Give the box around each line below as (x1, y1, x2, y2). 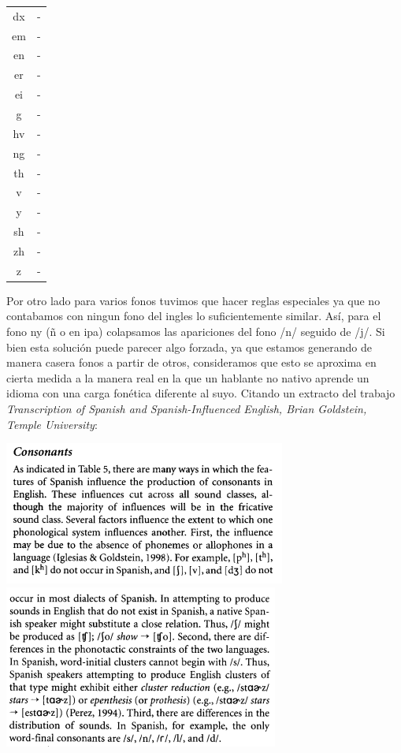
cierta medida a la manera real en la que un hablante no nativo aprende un (6, 369, 369, 386)
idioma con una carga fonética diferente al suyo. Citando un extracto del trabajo (6, 385, 395, 401)
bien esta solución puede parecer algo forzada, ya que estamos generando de (6, 338, 372, 355)
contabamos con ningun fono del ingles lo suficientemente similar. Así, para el (6, 308, 381, 324)
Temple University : (6, 416, 98, 432)
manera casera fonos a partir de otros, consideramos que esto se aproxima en (6, 354, 377, 371)
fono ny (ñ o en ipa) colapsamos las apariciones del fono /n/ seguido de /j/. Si (6, 323, 385, 339)
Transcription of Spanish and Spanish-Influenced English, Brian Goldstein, (6, 400, 367, 416)
